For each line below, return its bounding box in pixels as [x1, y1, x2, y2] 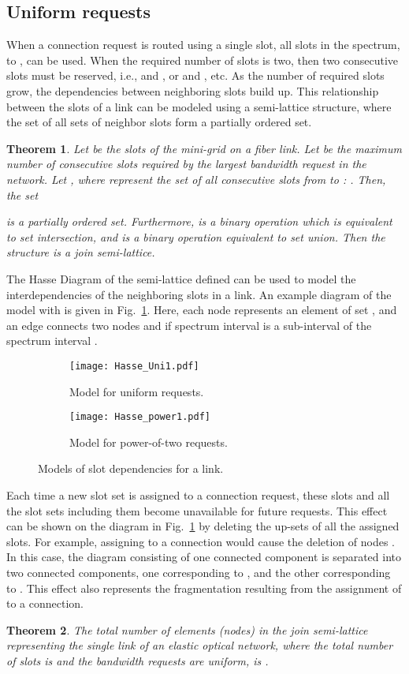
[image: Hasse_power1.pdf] [69, 411, 210, 423]
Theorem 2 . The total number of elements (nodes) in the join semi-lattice [6, 621, 368, 638]
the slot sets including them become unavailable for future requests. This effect [6, 502, 388, 519]
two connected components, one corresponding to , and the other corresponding [6, 564, 391, 580]
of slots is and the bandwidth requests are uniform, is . [6, 652, 269, 668]
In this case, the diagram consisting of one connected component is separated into [6, 549, 402, 565]
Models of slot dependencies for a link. [38, 460, 224, 477]
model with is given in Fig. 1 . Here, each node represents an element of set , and [6, 301, 397, 318]
